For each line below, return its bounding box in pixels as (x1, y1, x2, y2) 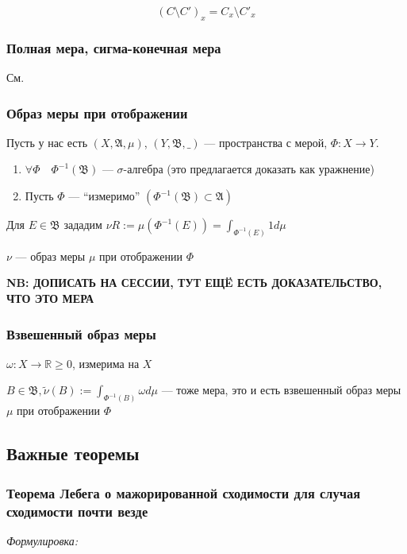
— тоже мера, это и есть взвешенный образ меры (161, 382, 401, 398)
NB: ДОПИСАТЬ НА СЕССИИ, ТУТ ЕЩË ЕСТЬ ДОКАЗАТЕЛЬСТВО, (6, 274, 382, 291)
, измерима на (71, 354, 140, 371)
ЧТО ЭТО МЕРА (6, 290, 94, 307)
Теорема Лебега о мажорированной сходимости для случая (6, 482, 360, 502)
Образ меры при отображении (6, 103, 188, 122)
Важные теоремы (6, 441, 140, 466)
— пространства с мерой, (204, 134, 328, 150)
